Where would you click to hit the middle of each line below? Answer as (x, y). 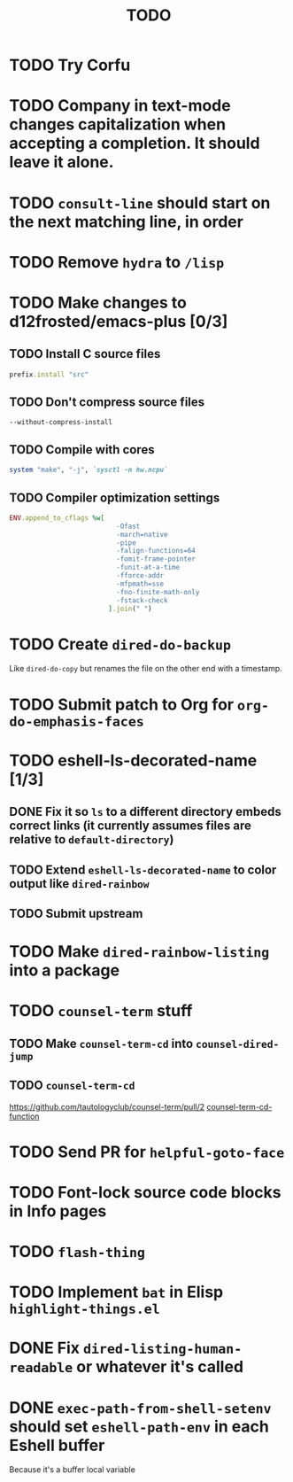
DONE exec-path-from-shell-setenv (140, 1407)
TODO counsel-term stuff (101, 1011)
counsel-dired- (238, 1044)
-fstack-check (142, 600)
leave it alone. (62, 163)
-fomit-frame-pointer (156, 559)
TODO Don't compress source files (107, 403)
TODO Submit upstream (76, 913)
